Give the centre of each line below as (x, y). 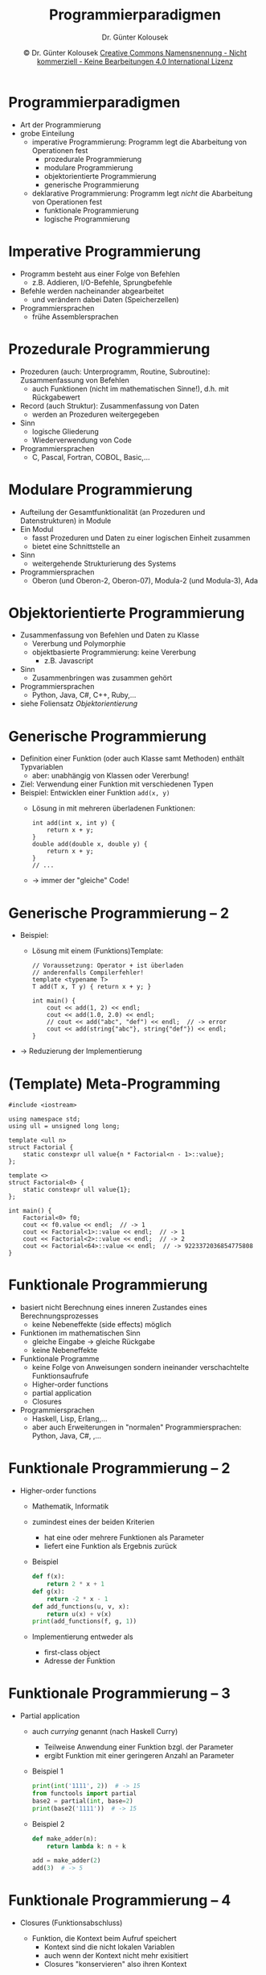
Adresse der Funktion (80, 1661)
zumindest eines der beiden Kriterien (93, 1522)
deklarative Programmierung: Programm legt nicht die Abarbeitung (142, 193)
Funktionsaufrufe (60, 1376)
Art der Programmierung (60, 124)
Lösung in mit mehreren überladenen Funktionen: (113, 808)
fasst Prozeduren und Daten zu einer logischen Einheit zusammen (141, 537)
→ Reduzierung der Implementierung (81, 1051)
